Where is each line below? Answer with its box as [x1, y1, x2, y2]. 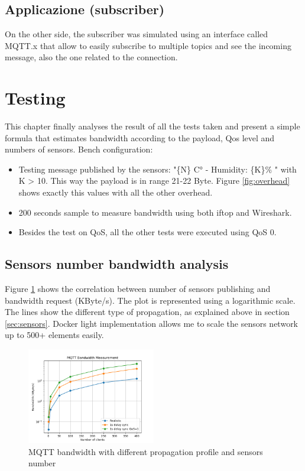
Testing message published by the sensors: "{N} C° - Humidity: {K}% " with [18, 163, 297, 175]
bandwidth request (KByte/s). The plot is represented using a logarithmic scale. [5, 294, 296, 306]
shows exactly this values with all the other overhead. [18, 186, 213, 199]
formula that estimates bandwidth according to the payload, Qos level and [5, 131, 275, 144]
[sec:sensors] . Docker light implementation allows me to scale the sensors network [5, 317, 298, 329]
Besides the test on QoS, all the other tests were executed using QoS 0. [18, 226, 277, 238]
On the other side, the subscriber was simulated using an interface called [5, 28, 268, 40]
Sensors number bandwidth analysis [5, 255, 229, 273]
